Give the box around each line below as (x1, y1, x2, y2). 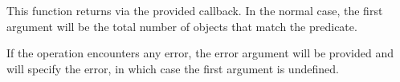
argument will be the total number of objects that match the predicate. (6, 18, 357, 34)
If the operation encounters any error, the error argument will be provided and (6, 45, 394, 61)
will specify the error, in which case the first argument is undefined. (6, 60, 339, 76)
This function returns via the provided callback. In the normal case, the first (6, 2, 383, 18)
